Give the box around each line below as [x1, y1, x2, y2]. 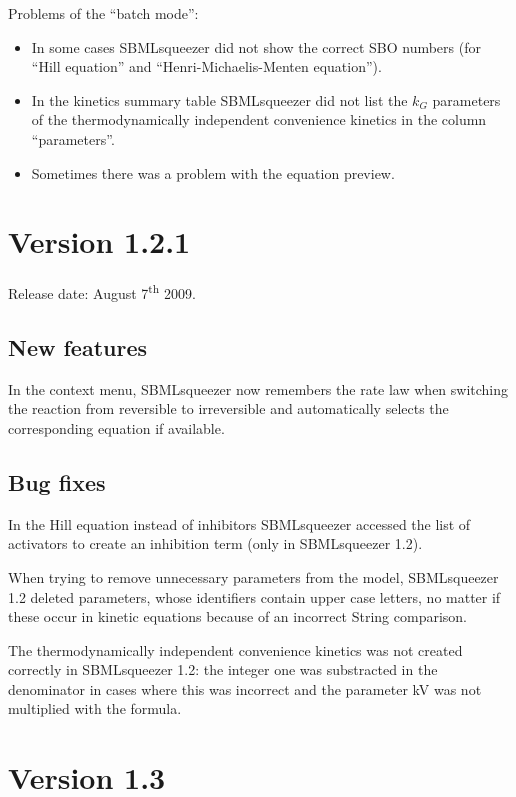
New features [8, 331, 147, 362]
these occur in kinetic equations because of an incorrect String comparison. [8, 606, 468, 627]
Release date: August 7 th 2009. [8, 280, 196, 303]
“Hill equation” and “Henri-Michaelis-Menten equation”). [31, 56, 382, 77]
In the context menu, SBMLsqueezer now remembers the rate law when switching [8, 378, 509, 399]
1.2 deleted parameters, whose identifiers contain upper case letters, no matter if [8, 586, 501, 607]
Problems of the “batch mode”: [8, 3, 199, 23]
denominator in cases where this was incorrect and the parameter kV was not [8, 678, 482, 699]
